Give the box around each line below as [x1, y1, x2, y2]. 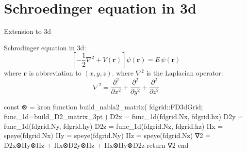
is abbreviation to [29, 68, 82, 78]
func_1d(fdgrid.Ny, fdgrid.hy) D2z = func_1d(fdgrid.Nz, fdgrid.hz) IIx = [4, 121, 223, 131]
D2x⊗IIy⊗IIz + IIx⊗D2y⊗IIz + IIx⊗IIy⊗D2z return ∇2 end [4, 139, 189, 150]
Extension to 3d [4, 26, 51, 36]
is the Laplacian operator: [146, 68, 223, 78]
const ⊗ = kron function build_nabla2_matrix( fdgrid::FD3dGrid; [4, 102, 203, 112]
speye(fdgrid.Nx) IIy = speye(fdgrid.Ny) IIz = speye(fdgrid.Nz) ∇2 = [4, 130, 211, 140]
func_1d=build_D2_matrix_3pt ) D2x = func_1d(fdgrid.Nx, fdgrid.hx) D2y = [4, 111, 244, 122]
